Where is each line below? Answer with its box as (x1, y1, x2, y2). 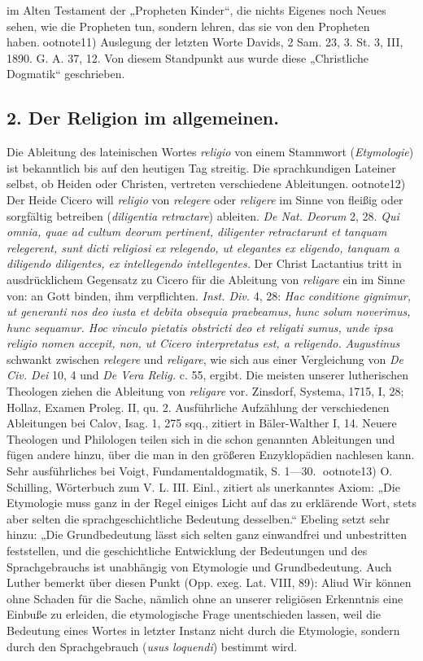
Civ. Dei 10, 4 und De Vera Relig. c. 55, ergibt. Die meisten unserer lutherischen (7, 366, 409, 383)
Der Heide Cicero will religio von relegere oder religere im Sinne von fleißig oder (7, 190, 403, 208)
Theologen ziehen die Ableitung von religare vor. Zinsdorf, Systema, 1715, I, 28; (7, 383, 404, 400)
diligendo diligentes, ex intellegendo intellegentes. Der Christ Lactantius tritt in (7, 255, 402, 272)
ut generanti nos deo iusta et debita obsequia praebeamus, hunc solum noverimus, (7, 303, 411, 320)
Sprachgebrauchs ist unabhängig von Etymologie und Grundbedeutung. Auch (7, 558, 392, 575)
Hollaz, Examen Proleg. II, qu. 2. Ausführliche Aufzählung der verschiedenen (7, 398, 390, 415)
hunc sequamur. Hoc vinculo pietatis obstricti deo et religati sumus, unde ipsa (7, 318, 394, 335)
